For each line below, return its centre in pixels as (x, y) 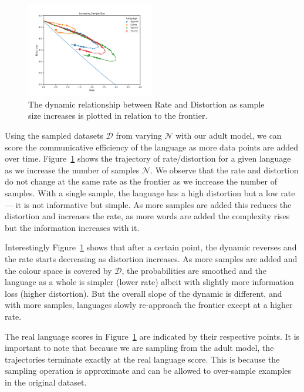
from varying (139, 135)
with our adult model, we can (229, 135)
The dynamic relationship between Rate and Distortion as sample (146, 104)
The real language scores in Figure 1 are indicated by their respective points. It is (152, 336)
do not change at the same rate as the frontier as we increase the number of (141, 181)
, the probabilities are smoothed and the (194, 270)
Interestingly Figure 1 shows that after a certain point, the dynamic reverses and (151, 247)
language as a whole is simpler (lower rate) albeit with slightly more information (149, 282)
